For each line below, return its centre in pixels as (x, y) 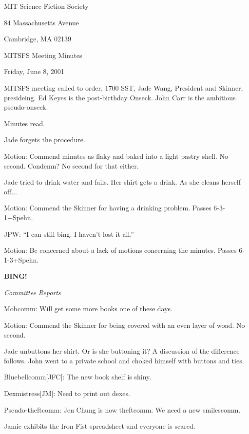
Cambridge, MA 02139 (38, 39)
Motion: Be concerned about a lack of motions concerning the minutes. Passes (120, 250)
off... (10, 191)
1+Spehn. (19, 217)
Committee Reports (32, 292)
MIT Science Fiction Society (46, 6)
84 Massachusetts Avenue (41, 22)
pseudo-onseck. (26, 107)
